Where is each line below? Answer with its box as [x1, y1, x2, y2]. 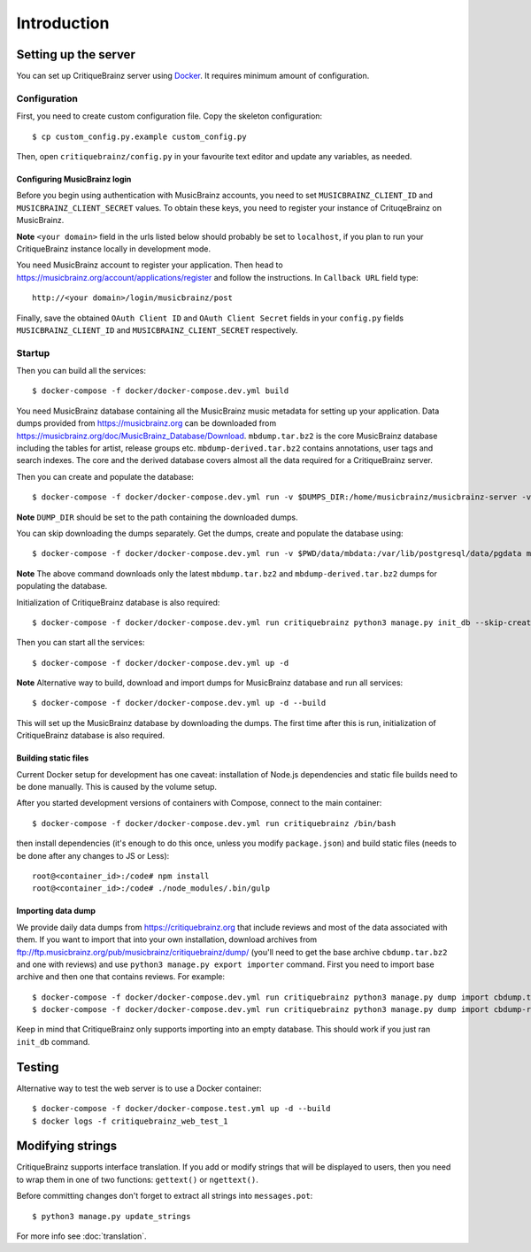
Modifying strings [16, 1139, 118, 1154]
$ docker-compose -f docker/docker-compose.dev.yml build [32, 386, 289, 396]
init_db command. [16, 1036, 90, 1047]
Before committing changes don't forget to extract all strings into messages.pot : [16, 1191, 313, 1202]
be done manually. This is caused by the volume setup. [16, 782, 217, 792]
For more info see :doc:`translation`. [16, 1231, 147, 1241]
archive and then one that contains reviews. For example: [16, 971, 226, 982]
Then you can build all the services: [16, 366, 146, 376]
